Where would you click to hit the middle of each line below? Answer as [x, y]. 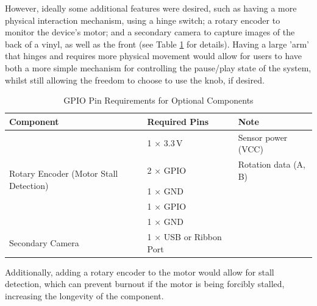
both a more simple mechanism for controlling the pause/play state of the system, [158, 67]
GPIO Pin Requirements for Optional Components [158, 100]
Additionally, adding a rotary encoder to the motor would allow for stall [140, 272]
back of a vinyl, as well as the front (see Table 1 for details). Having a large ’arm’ [157, 44]
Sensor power [263, 137]
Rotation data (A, [272, 164]
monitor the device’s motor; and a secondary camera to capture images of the [150, 32]
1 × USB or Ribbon [184, 237]
